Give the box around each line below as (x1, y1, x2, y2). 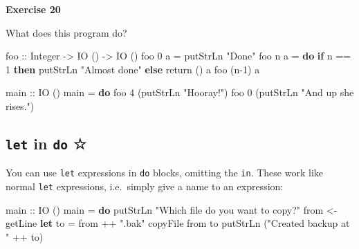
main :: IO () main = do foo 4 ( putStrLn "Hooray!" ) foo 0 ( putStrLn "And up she (6, 85, 354, 100)
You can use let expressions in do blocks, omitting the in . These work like (6, 165, 323, 180)
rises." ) (6, 98, 35, 113)
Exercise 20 (6, 2, 61, 16)
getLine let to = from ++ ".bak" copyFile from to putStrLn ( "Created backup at (6, 216, 350, 230)
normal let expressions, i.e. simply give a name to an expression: (6, 179, 284, 193)
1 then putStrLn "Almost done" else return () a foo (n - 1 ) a (6, 62, 260, 76)
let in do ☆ (6, 132, 86, 154)
